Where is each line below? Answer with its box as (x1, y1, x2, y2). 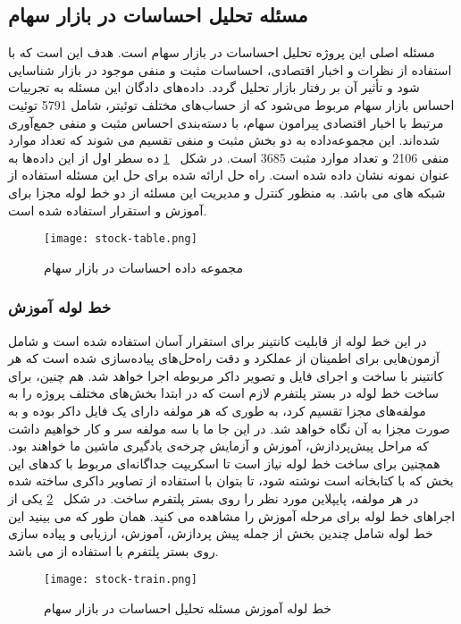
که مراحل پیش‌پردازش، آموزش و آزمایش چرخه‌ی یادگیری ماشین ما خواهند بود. (8, 436, 429, 455)
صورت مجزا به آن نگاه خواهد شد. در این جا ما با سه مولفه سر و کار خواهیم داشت (8, 418, 450, 437)
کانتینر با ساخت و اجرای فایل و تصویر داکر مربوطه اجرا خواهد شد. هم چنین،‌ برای (8, 366, 444, 384)
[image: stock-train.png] (44, 573, 197, 586)
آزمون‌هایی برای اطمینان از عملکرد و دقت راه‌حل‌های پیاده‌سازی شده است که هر (8, 349, 440, 367)
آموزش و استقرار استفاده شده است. (8, 200, 207, 219)
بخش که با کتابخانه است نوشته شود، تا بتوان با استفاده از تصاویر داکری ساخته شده (8, 471, 454, 490)
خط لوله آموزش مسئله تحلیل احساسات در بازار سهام (44, 598, 331, 617)
